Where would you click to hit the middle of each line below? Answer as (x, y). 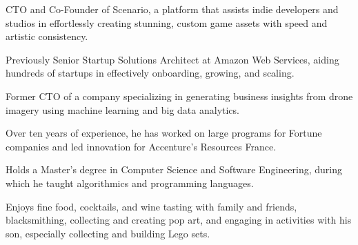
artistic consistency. (47, 36)
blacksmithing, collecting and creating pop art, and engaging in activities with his (179, 220)
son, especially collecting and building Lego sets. (108, 233)
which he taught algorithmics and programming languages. (130, 183)
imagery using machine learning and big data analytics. (122, 109)
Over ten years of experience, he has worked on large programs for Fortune (164, 133)
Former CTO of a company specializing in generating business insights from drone (179, 96)
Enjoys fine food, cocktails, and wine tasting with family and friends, (151, 206)
